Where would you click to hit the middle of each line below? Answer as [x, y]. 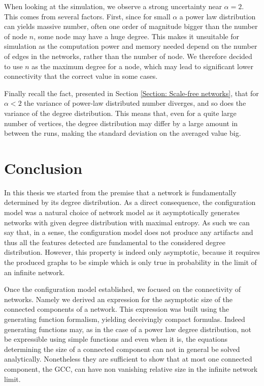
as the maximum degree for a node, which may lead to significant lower [142, 66]
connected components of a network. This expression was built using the [117, 309]
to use [13, 66]
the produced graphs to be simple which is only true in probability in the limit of [130, 262]
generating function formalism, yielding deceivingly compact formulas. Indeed [125, 319]
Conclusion [43, 168]
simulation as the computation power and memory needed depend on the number [131, 46]
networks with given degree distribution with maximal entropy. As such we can [127, 222]
